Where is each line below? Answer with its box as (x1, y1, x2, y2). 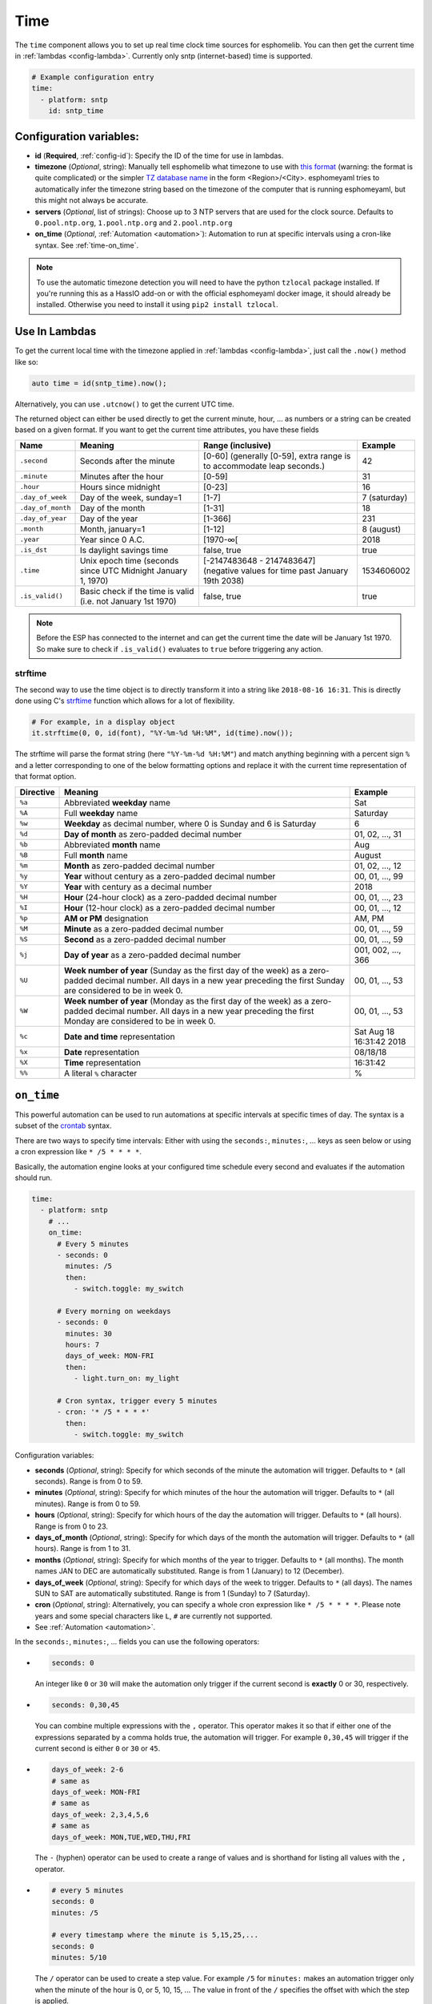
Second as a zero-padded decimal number (64, 934, 226, 945)
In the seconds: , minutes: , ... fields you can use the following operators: (14, 1637, 260, 1646)
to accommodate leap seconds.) (202, 460, 326, 471)
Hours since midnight (79, 481, 161, 492)
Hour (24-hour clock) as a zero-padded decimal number (64, 891, 278, 903)
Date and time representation (64, 1031, 175, 1042)
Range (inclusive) (202, 439, 271, 450)
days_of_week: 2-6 (51, 1765, 124, 1775)
